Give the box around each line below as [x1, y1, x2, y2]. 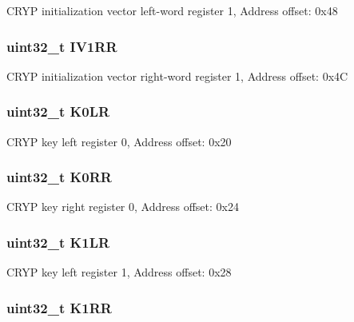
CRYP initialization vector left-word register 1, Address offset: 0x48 [6, 2, 338, 18]
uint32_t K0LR [6, 101, 110, 121]
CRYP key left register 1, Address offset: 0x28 [6, 264, 232, 280]
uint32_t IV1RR [6, 36, 117, 56]
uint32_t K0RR [6, 167, 112, 187]
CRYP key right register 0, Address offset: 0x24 [6, 198, 239, 215]
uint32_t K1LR [6, 232, 110, 252]
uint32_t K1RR [6, 297, 112, 317]
